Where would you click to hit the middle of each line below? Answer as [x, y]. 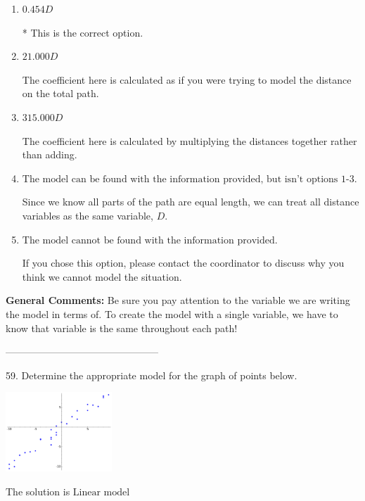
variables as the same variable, [88, 215]
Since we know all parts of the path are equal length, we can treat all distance [191, 202]
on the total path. [60, 93]
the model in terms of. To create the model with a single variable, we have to [172, 313]
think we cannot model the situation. [102, 276]
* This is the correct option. [83, 32]
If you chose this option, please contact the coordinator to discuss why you [183, 263]
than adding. [50, 154]
